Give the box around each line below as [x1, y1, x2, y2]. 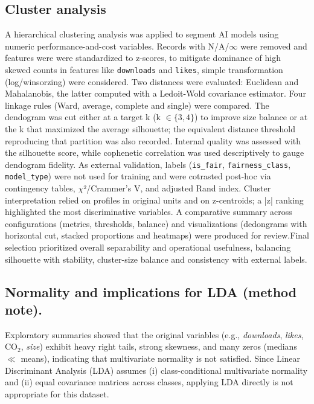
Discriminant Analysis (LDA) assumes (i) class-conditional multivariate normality [5, 364, 308, 376]
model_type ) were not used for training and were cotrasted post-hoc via [5, 170, 271, 182]
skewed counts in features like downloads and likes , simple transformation [5, 63, 283, 75]
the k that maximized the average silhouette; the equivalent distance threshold [5, 123, 295, 135]
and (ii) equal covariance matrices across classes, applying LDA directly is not [5, 376, 293, 388]
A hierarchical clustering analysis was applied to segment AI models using [5, 28, 279, 40]
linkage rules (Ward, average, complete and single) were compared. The [5, 98, 269, 111]
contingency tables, [5, 182, 75, 194]
